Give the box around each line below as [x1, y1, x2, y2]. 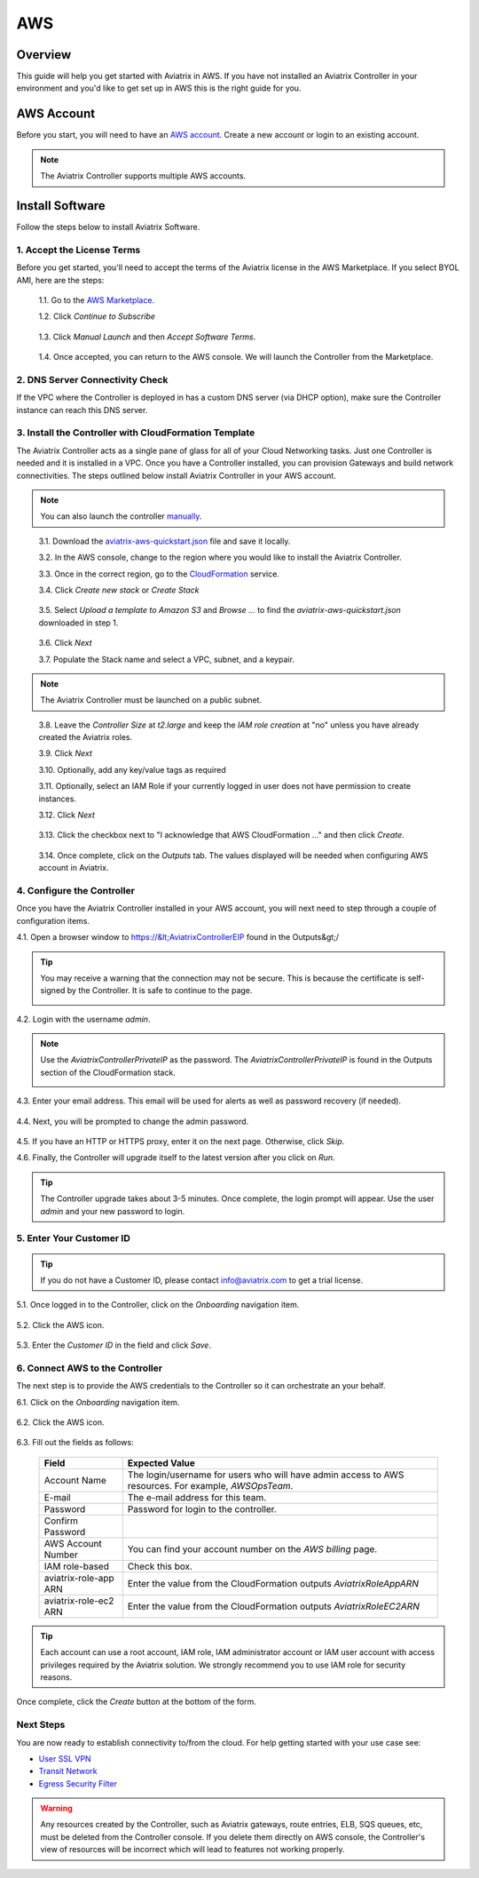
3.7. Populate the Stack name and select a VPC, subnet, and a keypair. [38, 654, 294, 664]
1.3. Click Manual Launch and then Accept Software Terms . [38, 331, 256, 342]
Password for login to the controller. [127, 1502, 277, 1515]
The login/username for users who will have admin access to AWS [127, 1468, 404, 1481]
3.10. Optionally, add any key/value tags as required [38, 764, 226, 775]
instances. [38, 793, 77, 804]
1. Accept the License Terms [16, 243, 141, 256]
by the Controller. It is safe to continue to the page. [67, 985, 253, 996]
